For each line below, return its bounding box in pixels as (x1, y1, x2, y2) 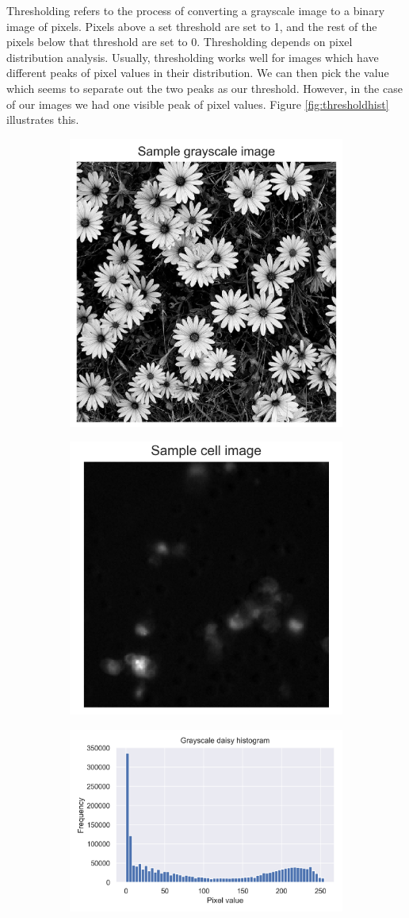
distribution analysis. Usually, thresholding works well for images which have (6, 48, 379, 65)
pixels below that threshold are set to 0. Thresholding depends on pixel (6, 33, 353, 50)
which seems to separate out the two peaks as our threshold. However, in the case (6, 79, 403, 96)
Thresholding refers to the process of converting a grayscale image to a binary (6, 2, 385, 18)
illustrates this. (6, 111, 79, 128)
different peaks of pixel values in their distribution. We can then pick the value (6, 64, 389, 81)
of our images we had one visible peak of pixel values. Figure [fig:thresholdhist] (6, 95, 389, 112)
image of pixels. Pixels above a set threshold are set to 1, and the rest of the (6, 17, 377, 34)
